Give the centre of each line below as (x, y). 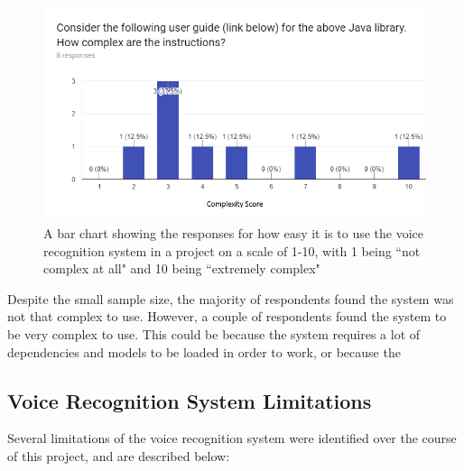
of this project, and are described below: (119, 455)
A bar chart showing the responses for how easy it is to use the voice (234, 232)
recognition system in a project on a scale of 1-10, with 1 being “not (232, 250)
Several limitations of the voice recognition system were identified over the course (232, 438)
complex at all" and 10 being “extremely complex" (182, 268)
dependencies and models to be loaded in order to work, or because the (204, 351)
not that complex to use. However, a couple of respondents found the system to (227, 316)
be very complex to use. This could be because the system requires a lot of (214, 333)
